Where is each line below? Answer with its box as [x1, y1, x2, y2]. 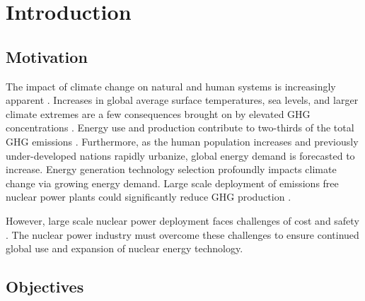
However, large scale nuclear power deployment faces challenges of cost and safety [6, 213, 359, 228]
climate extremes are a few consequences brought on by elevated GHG [6, 106, 311, 121]
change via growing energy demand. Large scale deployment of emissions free [6, 175, 339, 190]
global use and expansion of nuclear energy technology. [6, 241, 243, 256]
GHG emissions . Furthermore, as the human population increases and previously [6, 134, 359, 148]
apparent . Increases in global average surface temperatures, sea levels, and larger [6, 93, 359, 107]
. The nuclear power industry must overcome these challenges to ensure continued [6, 227, 359, 242]
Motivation [6, 45, 88, 67]
